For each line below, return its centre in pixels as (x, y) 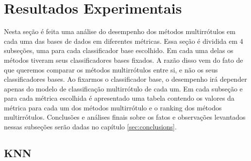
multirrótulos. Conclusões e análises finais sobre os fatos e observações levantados (125, 117)
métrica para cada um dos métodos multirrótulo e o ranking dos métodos (113, 107)
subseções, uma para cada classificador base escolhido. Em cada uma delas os (119, 50)
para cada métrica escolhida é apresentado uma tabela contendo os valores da (119, 98)
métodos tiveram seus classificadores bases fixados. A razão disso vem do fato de (124, 60)
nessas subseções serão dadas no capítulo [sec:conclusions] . (90, 127)
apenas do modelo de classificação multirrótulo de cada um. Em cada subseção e (123, 88)
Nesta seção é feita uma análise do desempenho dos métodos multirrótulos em (120, 31)
